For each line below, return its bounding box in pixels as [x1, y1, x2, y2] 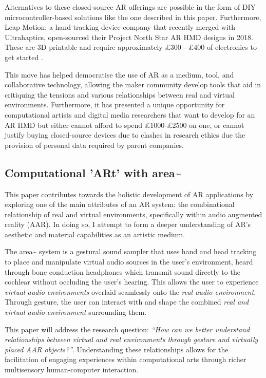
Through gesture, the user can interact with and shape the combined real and [5, 296, 249, 307]
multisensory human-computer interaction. [5, 364, 139, 375]
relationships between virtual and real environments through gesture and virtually [5, 334, 258, 345]
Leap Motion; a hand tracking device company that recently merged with [5, 22, 236, 32]
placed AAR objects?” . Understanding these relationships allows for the [5, 344, 229, 354]
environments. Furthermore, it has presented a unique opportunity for [5, 99, 225, 110]
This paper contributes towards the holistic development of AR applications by [5, 188, 254, 199]
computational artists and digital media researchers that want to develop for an [5, 109, 255, 120]
